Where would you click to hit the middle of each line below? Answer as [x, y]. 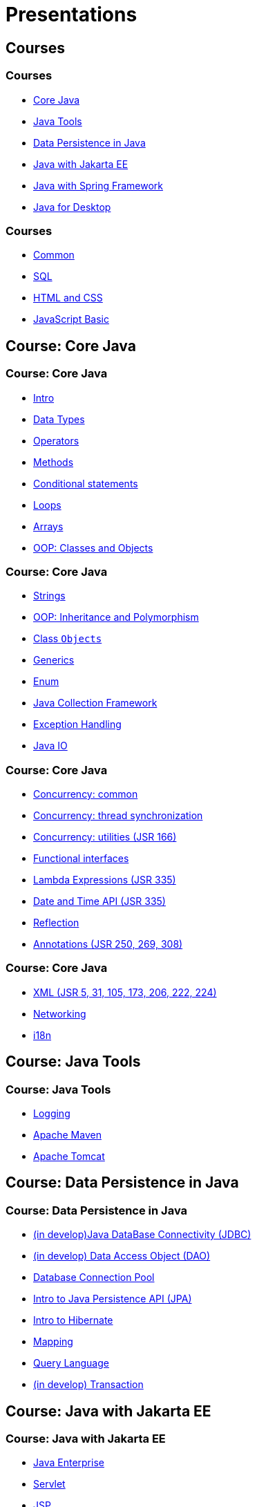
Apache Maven [67, 1134]
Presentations [72, 15]
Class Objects [68, 639]
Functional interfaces [81, 859]
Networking [60, 1013]
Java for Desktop [72, 207]
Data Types [59, 419]
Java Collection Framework [95, 703]
